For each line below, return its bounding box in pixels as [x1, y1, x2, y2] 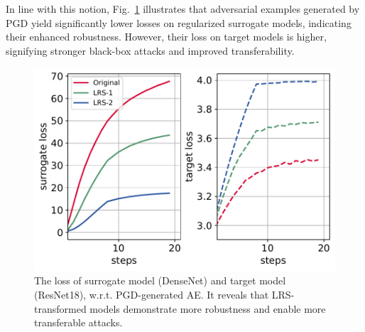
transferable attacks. [34, 315, 123, 330]
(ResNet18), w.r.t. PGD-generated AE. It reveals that [34, 287, 269, 301]
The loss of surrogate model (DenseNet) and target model [34, 273, 286, 288]
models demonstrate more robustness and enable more [89, 301, 326, 316]
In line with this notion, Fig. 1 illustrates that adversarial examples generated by [6, 1, 360, 16]
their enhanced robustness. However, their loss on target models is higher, [6, 29, 327, 44]
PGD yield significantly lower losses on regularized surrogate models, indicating [6, 15, 352, 30]
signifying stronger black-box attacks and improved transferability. [6, 43, 295, 58]
